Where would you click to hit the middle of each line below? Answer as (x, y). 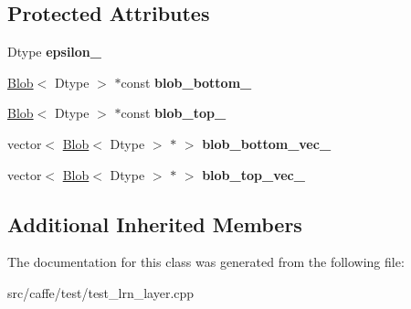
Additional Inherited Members (155, 224)
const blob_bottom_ (186, 82)
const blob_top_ (174, 113)
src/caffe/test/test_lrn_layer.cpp (101, 292)
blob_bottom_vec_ (267, 143)
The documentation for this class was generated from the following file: (206, 262)
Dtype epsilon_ (54, 52)
